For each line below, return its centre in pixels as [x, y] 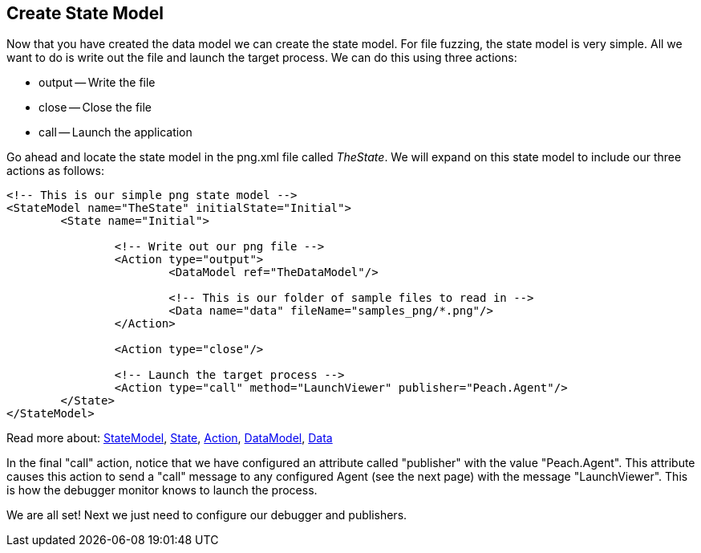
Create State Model [85, 13]
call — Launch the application [115, 132]
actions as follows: [55, 171]
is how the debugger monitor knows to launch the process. [162, 490]
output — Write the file [97, 83]
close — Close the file [95, 108]
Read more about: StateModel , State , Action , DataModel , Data [170, 438]
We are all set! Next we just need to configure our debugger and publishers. [207, 515]
